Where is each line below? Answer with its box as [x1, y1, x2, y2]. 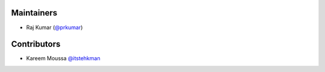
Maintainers [11, 8, 58, 18]
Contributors [11, 39, 61, 49]
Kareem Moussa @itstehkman [26, 55, 101, 62]
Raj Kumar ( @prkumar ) [26, 24, 83, 31]
